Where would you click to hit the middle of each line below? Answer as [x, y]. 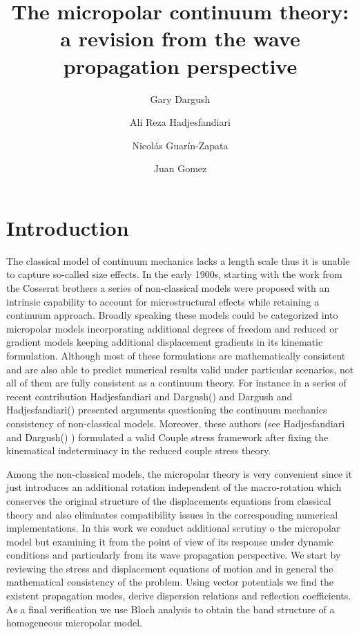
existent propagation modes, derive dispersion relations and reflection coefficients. [179, 596]
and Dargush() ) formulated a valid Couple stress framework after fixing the [167, 437]
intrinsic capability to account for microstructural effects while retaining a [163, 301]
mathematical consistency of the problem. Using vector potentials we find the [170, 582]
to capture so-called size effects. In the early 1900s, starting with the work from [174, 274]
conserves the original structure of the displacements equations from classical [169, 500]
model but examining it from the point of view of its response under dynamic [170, 541]
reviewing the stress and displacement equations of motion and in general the [170, 568]
